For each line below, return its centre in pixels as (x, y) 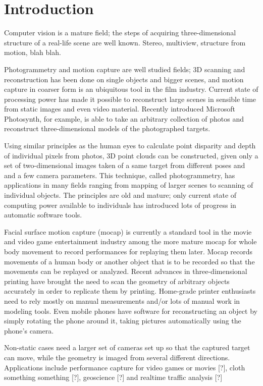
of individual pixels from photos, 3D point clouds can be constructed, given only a (131, 155)
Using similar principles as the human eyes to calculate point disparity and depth (130, 146)
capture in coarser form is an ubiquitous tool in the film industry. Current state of (131, 89)
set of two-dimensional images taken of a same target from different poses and (125, 165)
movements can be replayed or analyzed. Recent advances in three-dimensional (126, 271)
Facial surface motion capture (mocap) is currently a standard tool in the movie (128, 231)
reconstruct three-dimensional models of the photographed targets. (107, 128)
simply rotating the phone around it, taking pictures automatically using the (123, 321)
